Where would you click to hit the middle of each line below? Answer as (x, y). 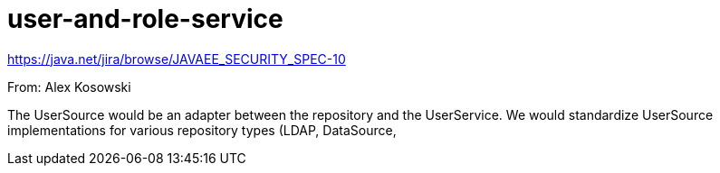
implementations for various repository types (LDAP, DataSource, (202, 130)
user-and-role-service (145, 19)
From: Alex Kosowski (69, 86)
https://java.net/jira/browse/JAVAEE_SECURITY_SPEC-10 (177, 59)
